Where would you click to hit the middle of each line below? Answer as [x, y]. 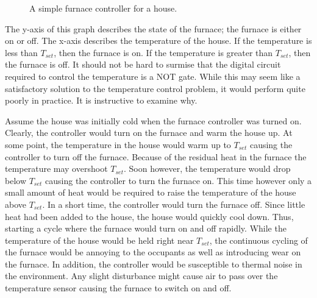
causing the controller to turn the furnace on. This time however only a [179, 180]
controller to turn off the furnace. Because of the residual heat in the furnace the [156, 156]
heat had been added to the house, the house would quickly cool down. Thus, [149, 216]
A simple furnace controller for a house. [103, 8]
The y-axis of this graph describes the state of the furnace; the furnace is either [153, 28]
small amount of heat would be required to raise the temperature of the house [151, 192]
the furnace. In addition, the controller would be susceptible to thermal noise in [154, 264]
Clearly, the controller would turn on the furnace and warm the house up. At [149, 133]
